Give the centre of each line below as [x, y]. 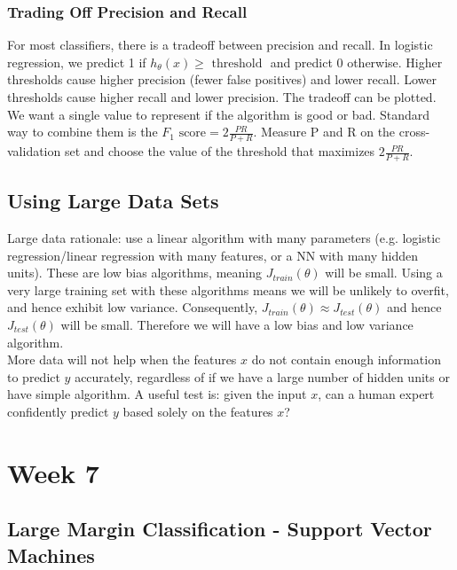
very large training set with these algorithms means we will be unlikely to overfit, [228, 289]
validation [34, 151]
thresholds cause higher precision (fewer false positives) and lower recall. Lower [222, 79]
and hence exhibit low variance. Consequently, [133, 307]
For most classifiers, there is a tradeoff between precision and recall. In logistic [220, 45]
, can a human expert [376, 394]
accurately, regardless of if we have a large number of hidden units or [262, 376]
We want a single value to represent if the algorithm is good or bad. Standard [219, 114]
